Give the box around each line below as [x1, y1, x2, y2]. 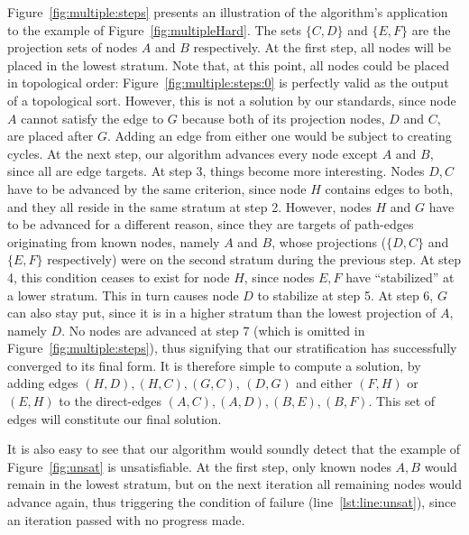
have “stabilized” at [345, 267, 455, 286]
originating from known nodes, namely [7, 232, 220, 251]
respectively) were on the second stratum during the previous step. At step [47, 250, 461, 269]
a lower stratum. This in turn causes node [7, 285, 239, 304]
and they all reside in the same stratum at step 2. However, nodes [7, 197, 372, 216]
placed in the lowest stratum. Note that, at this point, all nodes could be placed [7, 55, 449, 74]
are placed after [7, 126, 94, 145]
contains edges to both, [325, 179, 454, 198]
